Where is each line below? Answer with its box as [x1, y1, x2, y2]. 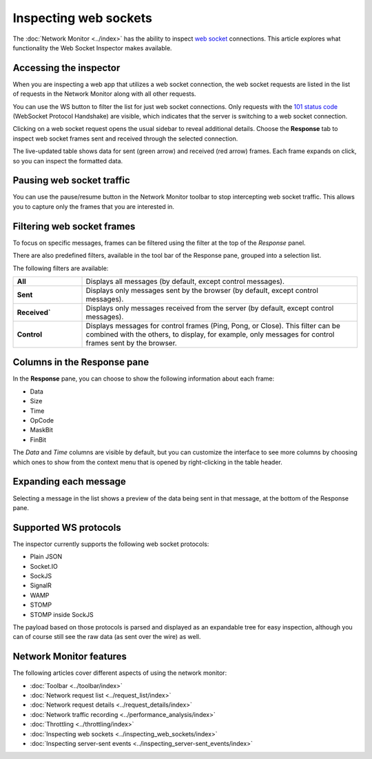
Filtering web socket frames [12, 221, 136, 232]
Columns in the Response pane [12, 356, 149, 368]
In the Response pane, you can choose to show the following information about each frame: [12, 374, 275, 383]
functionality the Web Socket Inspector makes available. [12, 43, 172, 52]
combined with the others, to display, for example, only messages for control [85, 330, 335, 339]
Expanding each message [12, 476, 127, 487]
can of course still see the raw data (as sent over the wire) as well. [12, 633, 201, 641]
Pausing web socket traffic [12, 174, 130, 186]
